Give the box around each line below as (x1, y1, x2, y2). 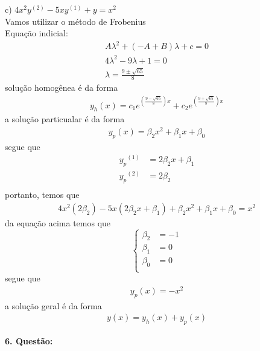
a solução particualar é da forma (5, 113, 125, 125)
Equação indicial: (5, 27, 68, 39)
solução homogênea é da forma (5, 81, 118, 94)
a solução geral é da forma (5, 299, 102, 312)
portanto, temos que (5, 188, 80, 201)
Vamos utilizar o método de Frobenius (5, 15, 146, 27)
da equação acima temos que (5, 216, 111, 229)
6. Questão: (5, 335, 53, 347)
